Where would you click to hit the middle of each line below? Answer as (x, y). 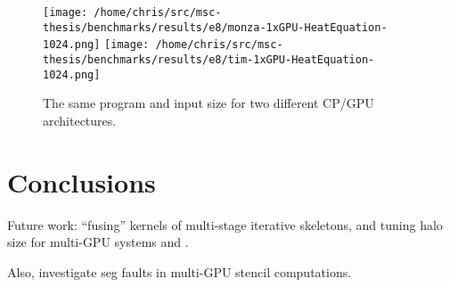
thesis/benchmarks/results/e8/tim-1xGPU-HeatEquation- (209, 59)
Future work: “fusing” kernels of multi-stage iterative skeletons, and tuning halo (225, 224)
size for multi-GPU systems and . (98, 242)
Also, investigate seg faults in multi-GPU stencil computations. (180, 271)
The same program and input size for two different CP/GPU (209, 103)
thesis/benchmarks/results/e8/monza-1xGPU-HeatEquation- (215, 27)
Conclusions (82, 181)
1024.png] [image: (96, 45)
